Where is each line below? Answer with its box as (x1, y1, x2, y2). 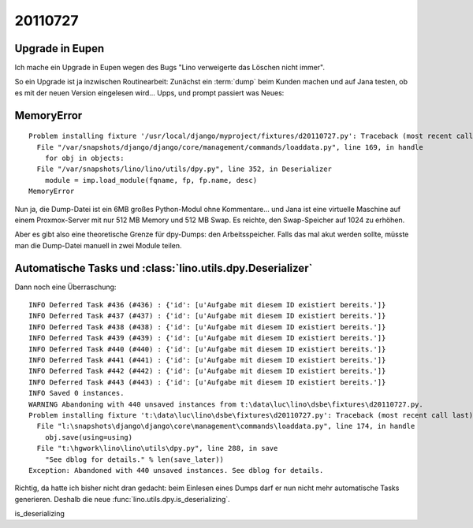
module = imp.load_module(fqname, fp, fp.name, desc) (44, 176, 258, 184)
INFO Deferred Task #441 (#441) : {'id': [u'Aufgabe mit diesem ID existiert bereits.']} (28, 355, 386, 365)
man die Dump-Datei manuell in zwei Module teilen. (14, 240, 182, 250)
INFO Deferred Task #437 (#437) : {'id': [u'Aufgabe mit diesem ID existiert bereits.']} (28, 311, 386, 321)
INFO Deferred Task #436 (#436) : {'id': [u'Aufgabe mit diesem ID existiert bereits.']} (28, 300, 386, 310)
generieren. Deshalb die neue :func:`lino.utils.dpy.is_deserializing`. (14, 494, 230, 504)
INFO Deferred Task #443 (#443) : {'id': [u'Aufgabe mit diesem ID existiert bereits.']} (28, 377, 386, 386)
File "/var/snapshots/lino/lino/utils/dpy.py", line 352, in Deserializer (36, 165, 333, 173)
